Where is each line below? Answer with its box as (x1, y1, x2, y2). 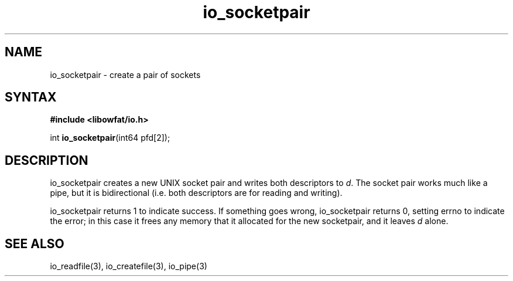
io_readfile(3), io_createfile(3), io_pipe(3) (50, 261, 207, 272)
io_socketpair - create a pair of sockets (50, 69, 201, 80)
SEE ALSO (5, 236, 64, 251)
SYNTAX (5, 90, 57, 105)
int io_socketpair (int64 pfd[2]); (50, 133, 170, 143)
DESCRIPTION (5, 153, 88, 168)
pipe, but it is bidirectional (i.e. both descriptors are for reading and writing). (50, 188, 343, 198)
